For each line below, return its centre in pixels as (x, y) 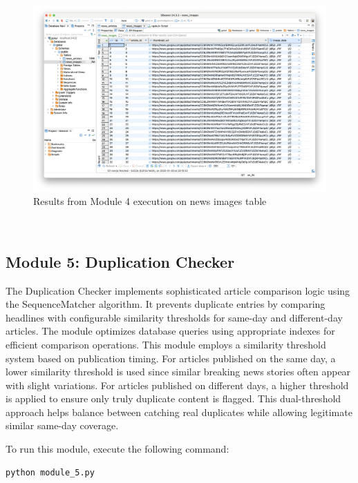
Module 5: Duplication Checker (120, 261)
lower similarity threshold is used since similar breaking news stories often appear (178, 372)
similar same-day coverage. (62, 425)
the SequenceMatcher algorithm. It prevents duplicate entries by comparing (166, 304)
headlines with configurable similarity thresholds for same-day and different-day (174, 317)
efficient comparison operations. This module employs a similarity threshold (166, 344)
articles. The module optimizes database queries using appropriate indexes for (170, 331)
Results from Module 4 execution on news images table (150, 201)
